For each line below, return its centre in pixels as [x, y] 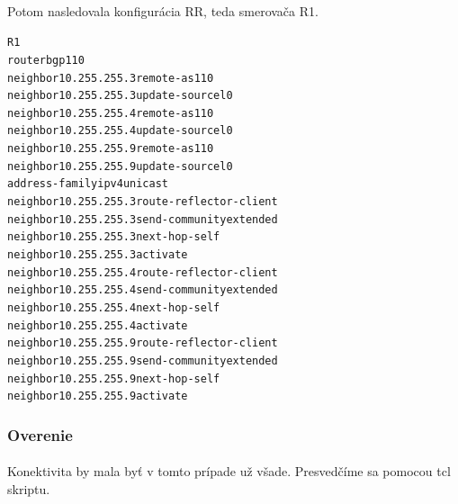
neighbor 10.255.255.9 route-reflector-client [143, 343]
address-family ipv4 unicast [88, 184]
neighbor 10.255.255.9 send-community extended [143, 361]
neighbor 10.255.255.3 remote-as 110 [111, 78]
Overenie [40, 434]
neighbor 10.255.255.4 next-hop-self [114, 308]
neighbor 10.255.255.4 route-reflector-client [143, 272]
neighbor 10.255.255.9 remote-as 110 [111, 149]
